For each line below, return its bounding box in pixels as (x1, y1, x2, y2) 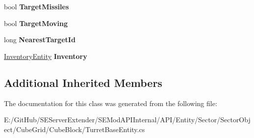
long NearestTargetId (4, 34, 76, 45)
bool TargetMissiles (4, 1, 69, 11)
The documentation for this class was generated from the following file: (4, 98, 217, 108)
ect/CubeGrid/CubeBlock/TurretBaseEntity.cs (4, 124, 145, 134)
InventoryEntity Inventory (4, 51, 87, 61)
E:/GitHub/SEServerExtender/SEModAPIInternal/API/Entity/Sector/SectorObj (4, 114, 251, 125)
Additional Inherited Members (4, 75, 162, 90)
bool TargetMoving (4, 18, 68, 28)
